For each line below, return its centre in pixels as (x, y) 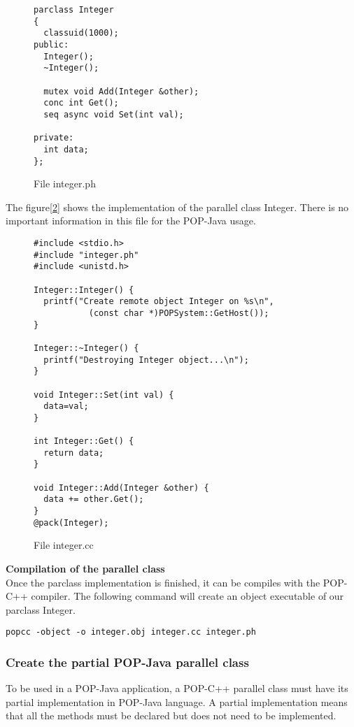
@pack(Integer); (71, 523)
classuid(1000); (81, 33)
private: (54, 138)
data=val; (66, 406)
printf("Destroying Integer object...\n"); (146, 360)
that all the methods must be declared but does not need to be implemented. (171, 715)
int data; (66, 149)
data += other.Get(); (94, 499)
